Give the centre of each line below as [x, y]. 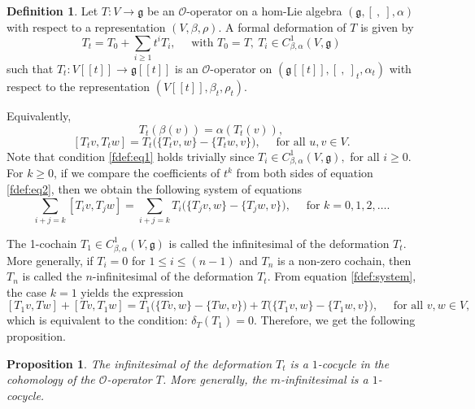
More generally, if [50, 260]
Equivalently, [39, 116]
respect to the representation [78, 87]
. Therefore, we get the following [334, 320]
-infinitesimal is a [325, 379]
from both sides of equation [305, 173]
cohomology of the [51, 379]
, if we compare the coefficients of [137, 173]
